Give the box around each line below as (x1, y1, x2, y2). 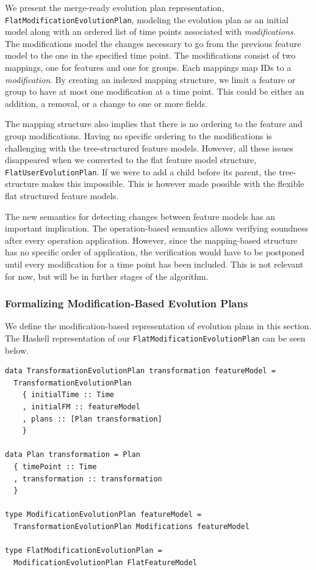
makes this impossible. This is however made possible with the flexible (41, 177, 304, 190)
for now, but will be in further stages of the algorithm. (5, 269, 209, 282)
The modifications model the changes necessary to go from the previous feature (5, 37, 301, 49)
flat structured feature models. (5, 189, 119, 202)
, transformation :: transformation (13, 474, 162, 483)
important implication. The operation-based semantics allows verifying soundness (5, 222, 309, 235)
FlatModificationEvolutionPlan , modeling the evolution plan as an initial (5, 13, 289, 26)
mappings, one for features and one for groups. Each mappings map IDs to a (5, 61, 292, 74)
